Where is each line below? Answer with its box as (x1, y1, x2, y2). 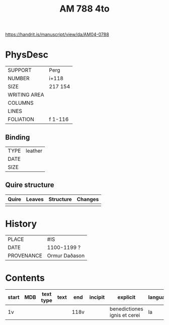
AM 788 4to (59, 3, 110, 15)
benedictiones (110, 305, 143, 312)
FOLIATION (8, 116, 34, 123)
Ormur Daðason (47, 252, 85, 259)
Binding (5, 133, 30, 142)
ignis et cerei (110, 311, 140, 318)
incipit (89, 293, 105, 300)
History (5, 218, 37, 229)
